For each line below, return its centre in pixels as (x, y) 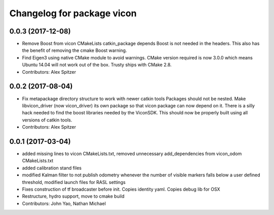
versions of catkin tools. (47, 120)
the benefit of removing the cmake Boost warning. (75, 50)
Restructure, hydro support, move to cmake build (73, 196)
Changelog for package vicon (73, 13)
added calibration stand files (52, 168)
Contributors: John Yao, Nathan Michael (64, 203)
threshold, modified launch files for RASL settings (74, 182)
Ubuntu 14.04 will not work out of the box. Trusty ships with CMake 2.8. (97, 65)
